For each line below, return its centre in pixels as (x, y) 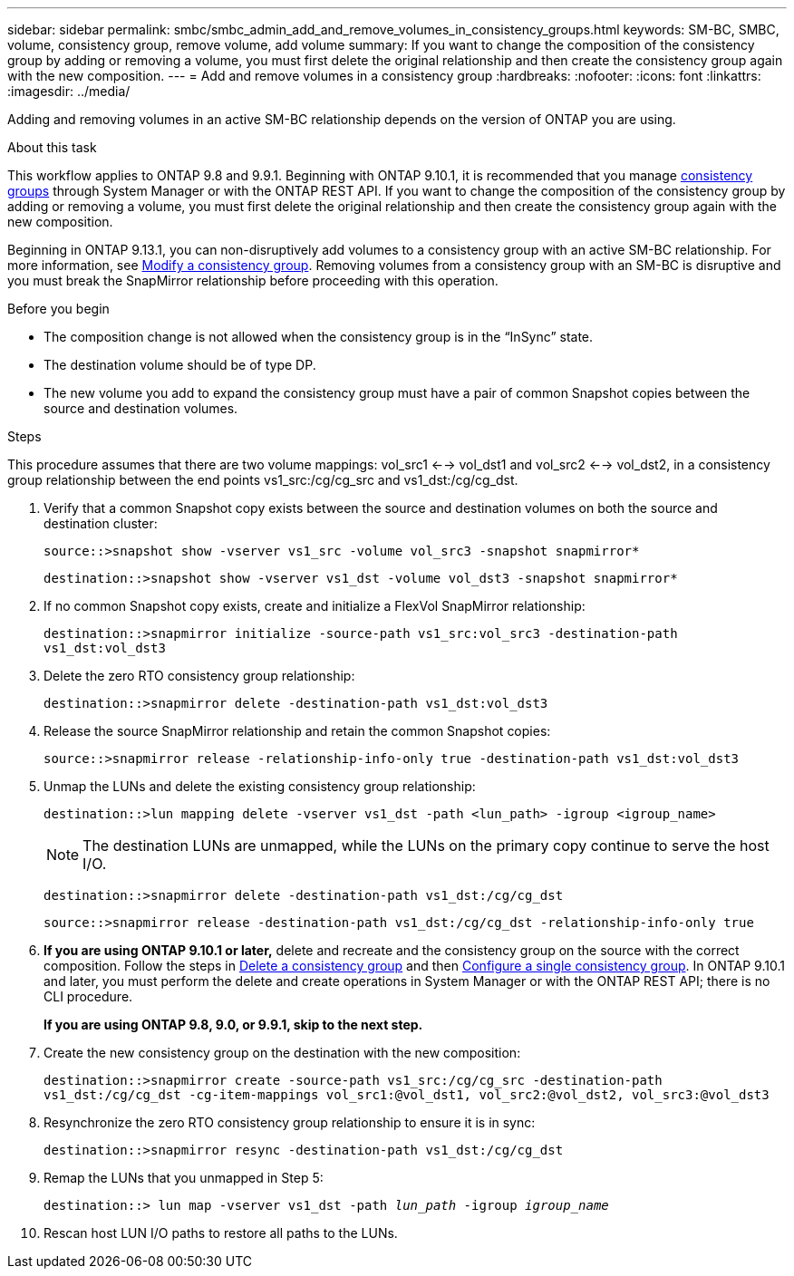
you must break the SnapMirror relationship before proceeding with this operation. (253, 280)
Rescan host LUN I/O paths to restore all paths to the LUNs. (221, 1233)
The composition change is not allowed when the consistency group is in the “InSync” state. (319, 337)
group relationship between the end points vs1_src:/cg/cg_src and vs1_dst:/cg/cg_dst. (263, 480)
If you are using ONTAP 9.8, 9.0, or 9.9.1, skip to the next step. (233, 1025)
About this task (52, 147)
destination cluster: (101, 523)
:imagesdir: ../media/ (69, 91)
